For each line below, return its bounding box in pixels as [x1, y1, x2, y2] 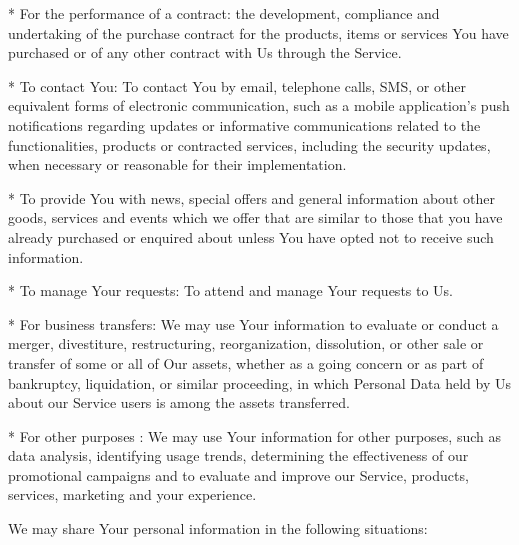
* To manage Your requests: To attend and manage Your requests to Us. [8, 280, 454, 301]
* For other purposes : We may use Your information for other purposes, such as [8, 425, 502, 446]
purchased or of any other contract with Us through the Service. [8, 42, 402, 63]
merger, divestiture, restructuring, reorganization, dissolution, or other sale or [8, 333, 484, 354]
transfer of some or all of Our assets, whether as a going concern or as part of [8, 352, 484, 373]
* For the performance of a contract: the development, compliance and [8, 3, 440, 23]
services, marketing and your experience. [8, 484, 257, 505]
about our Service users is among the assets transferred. [8, 392, 350, 413]
